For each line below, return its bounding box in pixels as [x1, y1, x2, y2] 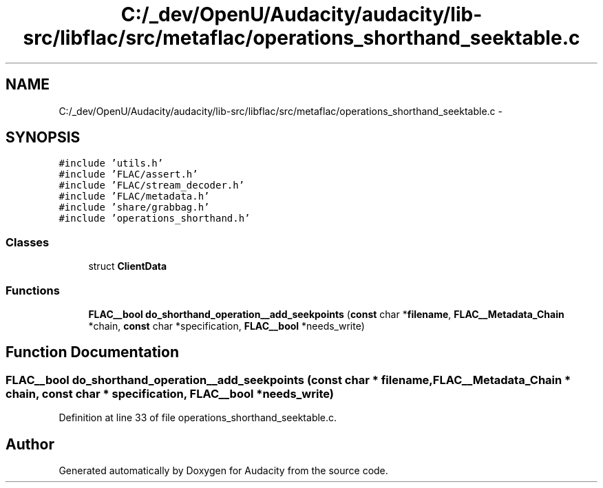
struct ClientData [88, 260, 167, 273]
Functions [6, 283, 60, 297]
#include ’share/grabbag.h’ [59, 202, 210, 213]
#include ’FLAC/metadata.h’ [59, 191, 210, 202]
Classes [6, 235, 50, 249]
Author [6, 435, 54, 453]
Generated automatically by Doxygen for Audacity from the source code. [59, 465, 388, 476]
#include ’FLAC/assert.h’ [59, 169, 198, 180]
